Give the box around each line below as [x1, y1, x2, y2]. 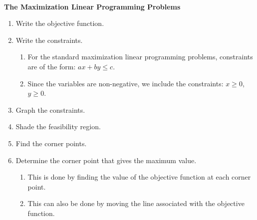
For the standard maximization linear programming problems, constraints [27, 51, 253, 62]
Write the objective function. [15, 18, 104, 28]
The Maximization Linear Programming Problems [4, 1, 181, 11]
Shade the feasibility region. [15, 121, 101, 132]
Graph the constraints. [15, 104, 85, 115]
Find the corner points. [15, 138, 87, 148]
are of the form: [27, 61, 76, 71]
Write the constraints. [15, 34, 83, 45]
